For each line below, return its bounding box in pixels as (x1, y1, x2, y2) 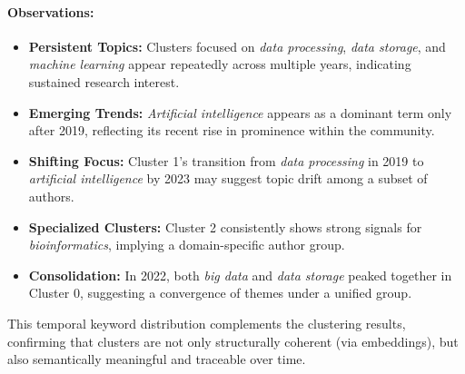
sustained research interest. (28, 72, 180, 91)
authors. (28, 186, 74, 205)
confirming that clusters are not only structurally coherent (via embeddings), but (7, 331, 459, 350)
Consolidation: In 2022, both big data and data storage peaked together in (28, 265, 452, 284)
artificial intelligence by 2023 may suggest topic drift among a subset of (28, 169, 428, 188)
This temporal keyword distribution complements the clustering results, (7, 313, 406, 332)
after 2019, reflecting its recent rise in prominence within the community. (28, 121, 435, 140)
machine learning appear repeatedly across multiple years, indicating (28, 54, 411, 74)
